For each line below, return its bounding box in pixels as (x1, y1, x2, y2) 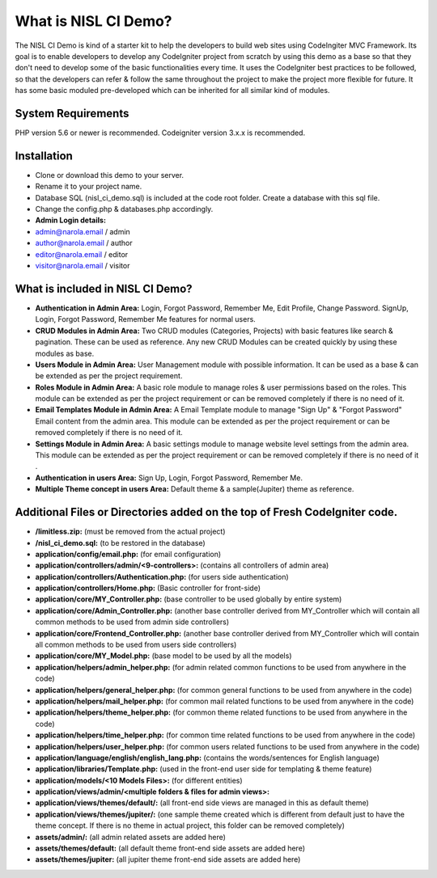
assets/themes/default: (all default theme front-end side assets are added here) (35, 843, 305, 853)
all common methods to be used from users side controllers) (35, 640, 237, 650)
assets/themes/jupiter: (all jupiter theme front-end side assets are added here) (35, 855, 301, 864)
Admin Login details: (35, 215, 107, 226)
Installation (15, 149, 73, 163)
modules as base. (35, 348, 95, 358)
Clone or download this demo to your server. (35, 170, 185, 179)
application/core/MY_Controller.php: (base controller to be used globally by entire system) (35, 594, 342, 604)
